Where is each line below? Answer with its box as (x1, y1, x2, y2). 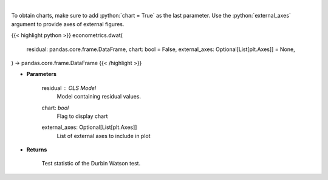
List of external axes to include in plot (56, 132, 151, 139)
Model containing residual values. (56, 93, 142, 100)
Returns (26, 146, 47, 153)
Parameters (26, 71, 57, 78)
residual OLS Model (41, 84, 97, 91)
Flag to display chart (56, 112, 108, 120)
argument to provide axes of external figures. (11, 20, 125, 27)
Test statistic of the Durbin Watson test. (41, 160, 141, 167)
